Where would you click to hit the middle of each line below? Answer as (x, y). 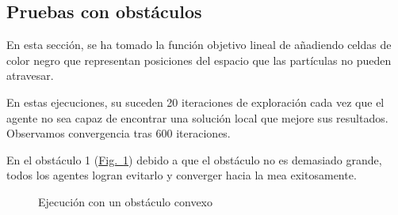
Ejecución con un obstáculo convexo (125, 201)
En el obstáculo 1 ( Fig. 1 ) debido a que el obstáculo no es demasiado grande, (194, 159)
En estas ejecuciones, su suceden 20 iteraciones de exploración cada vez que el (195, 102)
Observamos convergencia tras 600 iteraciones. (119, 133)
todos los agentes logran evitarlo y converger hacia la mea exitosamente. (182, 175)
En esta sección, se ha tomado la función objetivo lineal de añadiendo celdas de (199, 45)
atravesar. (30, 75)
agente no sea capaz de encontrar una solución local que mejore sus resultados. (197, 117)
